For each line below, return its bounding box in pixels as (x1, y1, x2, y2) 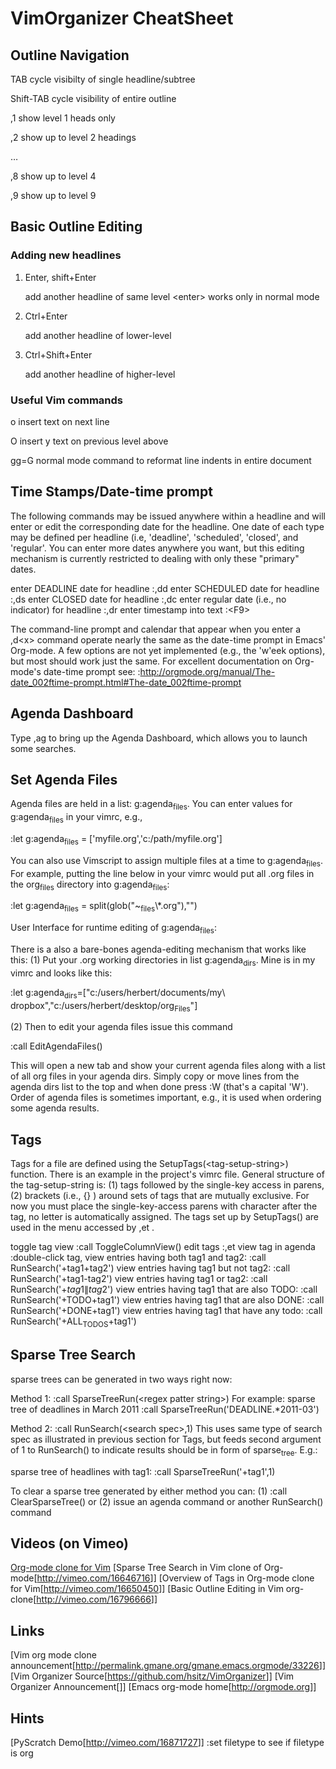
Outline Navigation (10, 47, 130, 64)
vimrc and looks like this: (10, 967, 113, 979)
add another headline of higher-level (24, 368, 176, 380)
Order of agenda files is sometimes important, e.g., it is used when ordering (10, 1092, 322, 1104)
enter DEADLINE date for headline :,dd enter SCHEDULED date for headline (10, 582, 320, 594)
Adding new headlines (10, 248, 122, 262)
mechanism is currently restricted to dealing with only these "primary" (10, 552, 300, 564)
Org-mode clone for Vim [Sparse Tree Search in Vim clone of (10, 1562, 262, 1574)
